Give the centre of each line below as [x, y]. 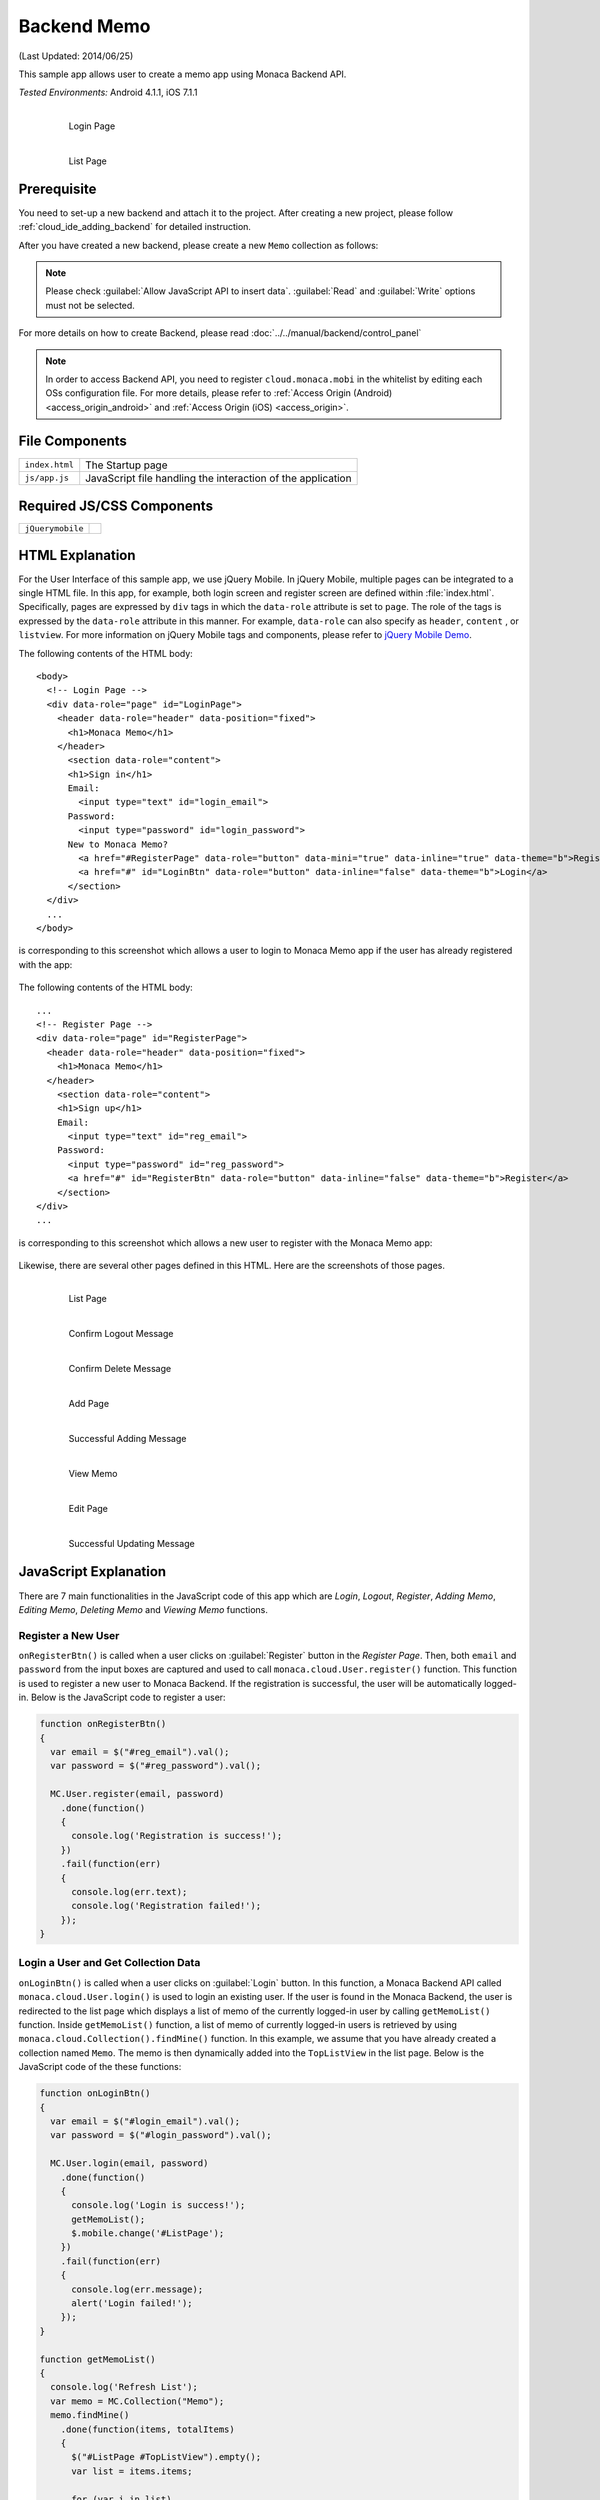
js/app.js [47, 478]
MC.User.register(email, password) [137, 1794]
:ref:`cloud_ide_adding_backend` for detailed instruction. [135, 227]
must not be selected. [90, 305]
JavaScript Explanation [92, 1571]
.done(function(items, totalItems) [147, 2429]
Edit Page [88, 1509]
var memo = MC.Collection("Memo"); [137, 2401]
